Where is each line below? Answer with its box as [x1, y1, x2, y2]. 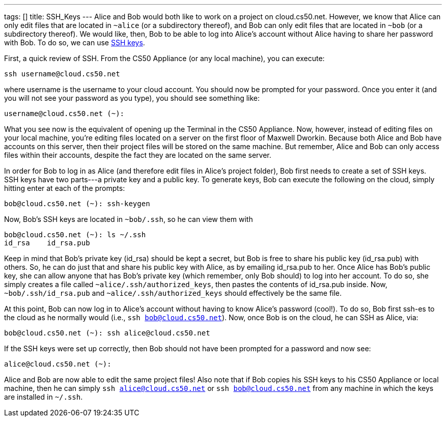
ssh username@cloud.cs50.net [4, 70, 120, 78]
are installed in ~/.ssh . [4, 392, 83, 401]
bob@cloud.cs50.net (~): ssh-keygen [4, 200, 150, 208]
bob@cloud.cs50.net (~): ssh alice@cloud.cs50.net [4, 329, 210, 337]
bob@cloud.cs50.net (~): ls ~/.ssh [4, 231, 146, 239]
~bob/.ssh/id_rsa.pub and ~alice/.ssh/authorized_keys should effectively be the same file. [4, 289, 342, 297]
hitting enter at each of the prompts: [4, 184, 125, 192]
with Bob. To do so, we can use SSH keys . [4, 38, 145, 47]
